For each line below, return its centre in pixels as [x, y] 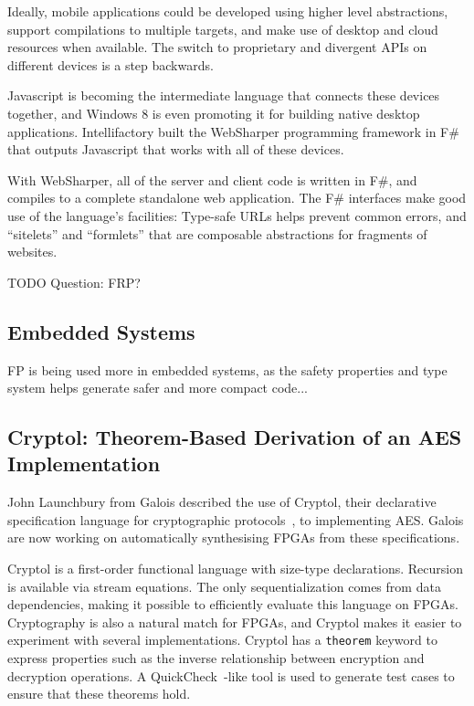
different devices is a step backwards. [111, 64]
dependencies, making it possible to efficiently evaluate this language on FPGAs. [233, 604]
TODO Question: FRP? [74, 282]
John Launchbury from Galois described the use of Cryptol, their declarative [222, 502]
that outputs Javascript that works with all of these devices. [176, 149]
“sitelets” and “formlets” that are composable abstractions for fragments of [217, 233]
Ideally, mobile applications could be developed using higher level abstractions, [228, 11]
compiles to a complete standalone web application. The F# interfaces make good [237, 198]
